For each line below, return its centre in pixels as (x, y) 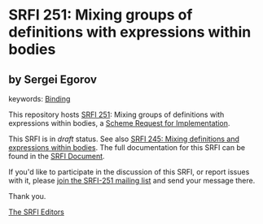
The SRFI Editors (37, 212)
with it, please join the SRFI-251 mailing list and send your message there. (132, 181)
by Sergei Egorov (53, 79)
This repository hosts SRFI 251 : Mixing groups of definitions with (116, 114)
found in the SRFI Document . (57, 156)
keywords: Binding (39, 99)
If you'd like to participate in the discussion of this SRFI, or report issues (129, 172)
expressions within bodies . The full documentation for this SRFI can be (127, 147)
